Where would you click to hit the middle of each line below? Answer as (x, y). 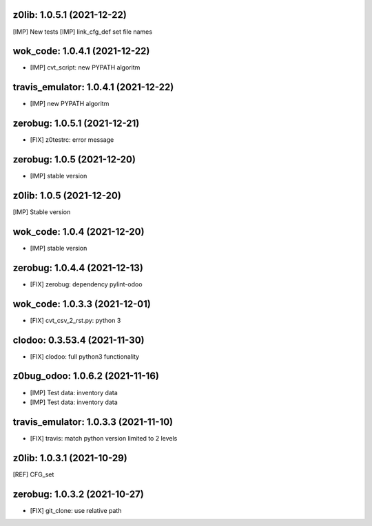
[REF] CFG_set (33, 474)
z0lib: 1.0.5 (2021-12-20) (67, 195)
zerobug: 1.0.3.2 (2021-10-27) (78, 494)
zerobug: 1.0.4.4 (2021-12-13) (78, 267)
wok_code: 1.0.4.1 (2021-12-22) (81, 51)
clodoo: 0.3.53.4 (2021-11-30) (79, 340)
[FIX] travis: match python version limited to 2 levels (104, 438)
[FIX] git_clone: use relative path (76, 510)
